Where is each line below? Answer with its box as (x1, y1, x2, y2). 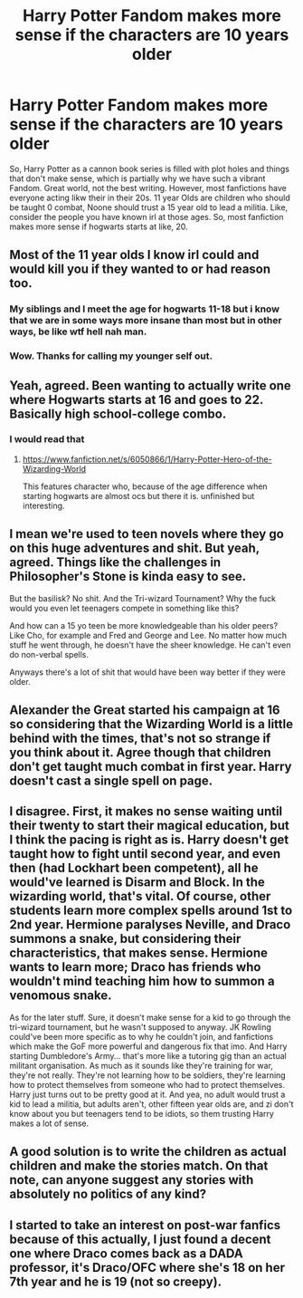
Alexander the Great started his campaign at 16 (9, 703, 280, 718)
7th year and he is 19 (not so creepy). (9, 1274, 223, 1289)
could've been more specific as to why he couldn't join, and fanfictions (9, 1031, 274, 1042)
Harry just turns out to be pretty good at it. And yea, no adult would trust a (9, 1089, 286, 1100)
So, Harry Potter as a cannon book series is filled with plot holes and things (9, 163, 289, 174)
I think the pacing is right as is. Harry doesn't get (9, 832, 289, 848)
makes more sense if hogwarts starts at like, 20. (9, 221, 188, 232)
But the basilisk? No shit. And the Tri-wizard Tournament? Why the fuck (9, 592, 276, 603)
